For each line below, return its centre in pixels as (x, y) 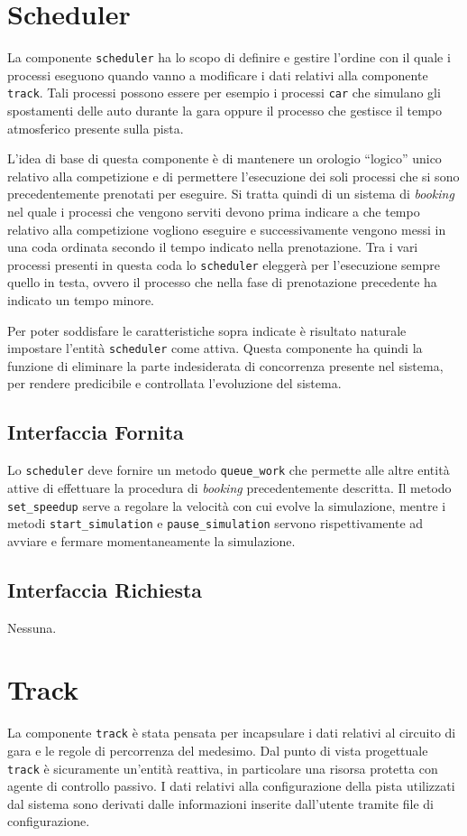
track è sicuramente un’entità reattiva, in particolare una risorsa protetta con (223, 768)
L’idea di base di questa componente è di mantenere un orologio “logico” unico (224, 158)
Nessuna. (32, 627)
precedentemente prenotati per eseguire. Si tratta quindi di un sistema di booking (231, 194)
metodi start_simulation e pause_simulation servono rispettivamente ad (215, 523)
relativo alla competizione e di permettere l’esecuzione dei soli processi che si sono (233, 176)
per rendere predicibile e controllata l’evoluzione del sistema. (174, 383)
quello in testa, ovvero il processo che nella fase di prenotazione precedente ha (222, 282)
